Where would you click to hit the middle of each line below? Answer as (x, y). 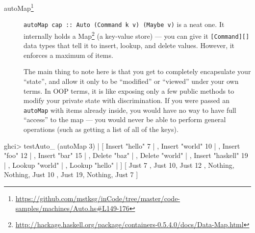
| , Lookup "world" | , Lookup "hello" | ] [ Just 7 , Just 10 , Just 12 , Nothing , (119, 165)
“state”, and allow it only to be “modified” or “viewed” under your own (131, 81)
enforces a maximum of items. (68, 55)
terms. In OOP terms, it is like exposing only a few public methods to (129, 91)
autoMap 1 (19, 7)
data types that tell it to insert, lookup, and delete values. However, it (129, 45)
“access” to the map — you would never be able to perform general (125, 119)
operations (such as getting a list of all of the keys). (101, 129)
